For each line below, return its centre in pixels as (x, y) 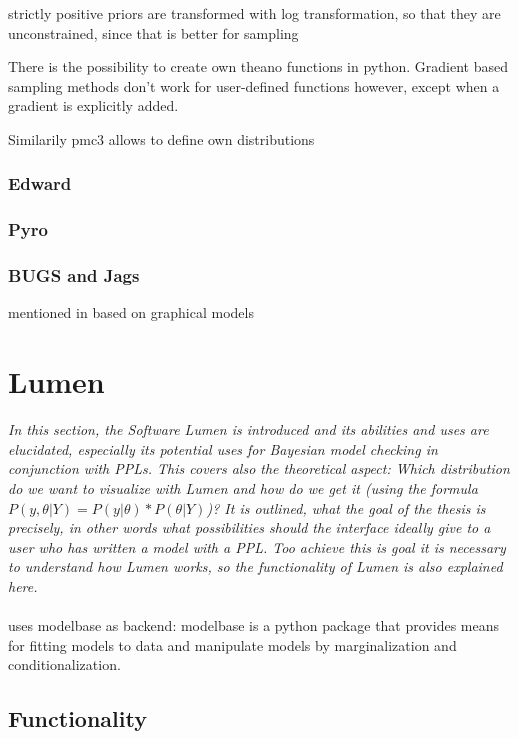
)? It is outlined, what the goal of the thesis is (346, 507)
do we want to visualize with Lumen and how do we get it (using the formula (243, 487)
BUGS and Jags (74, 275)
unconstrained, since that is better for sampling (153, 32)
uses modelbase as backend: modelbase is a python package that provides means (253, 625)
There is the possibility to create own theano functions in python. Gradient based (258, 66)
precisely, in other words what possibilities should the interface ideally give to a (249, 527)
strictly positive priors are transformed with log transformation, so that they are (254, 13)
